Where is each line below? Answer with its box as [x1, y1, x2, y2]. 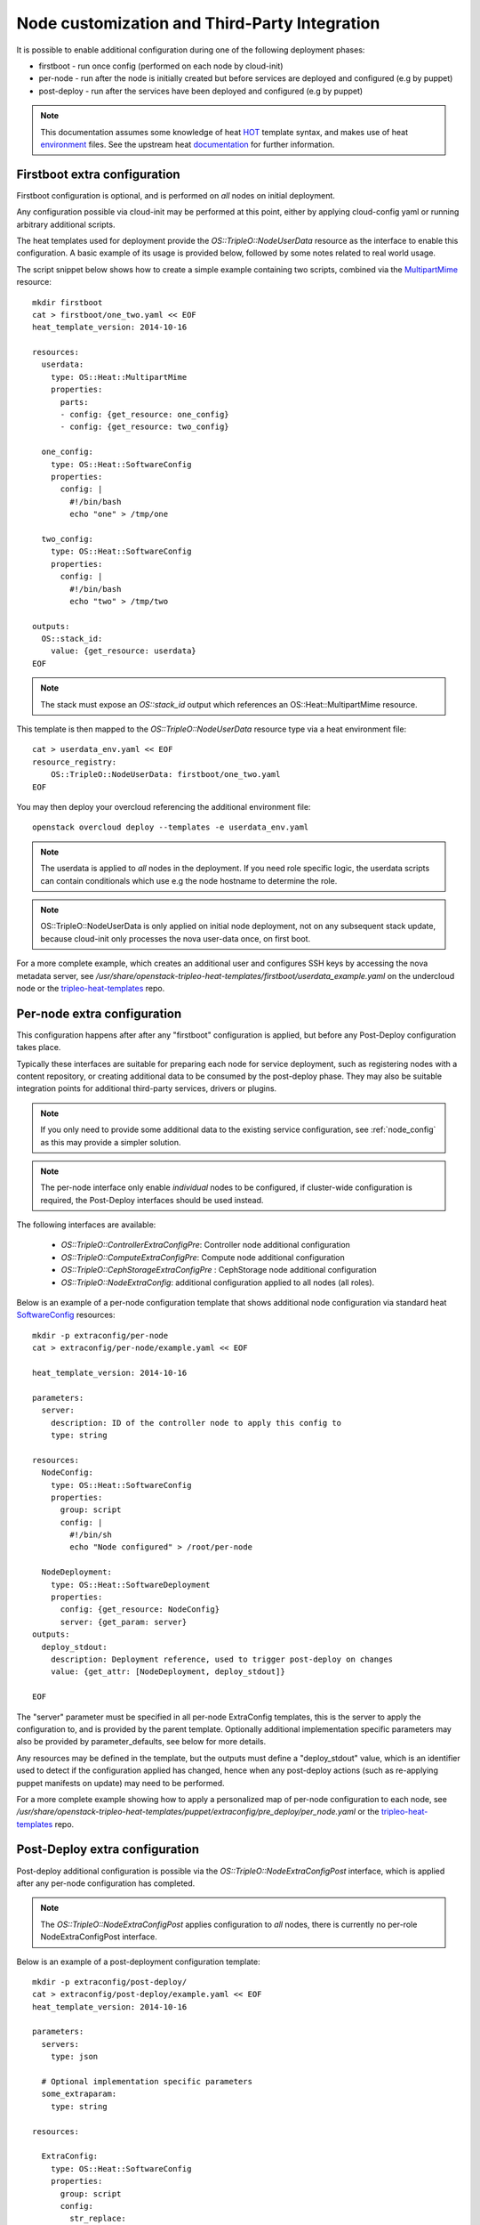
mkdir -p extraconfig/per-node [32, 1331, 169, 1340]
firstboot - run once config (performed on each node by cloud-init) [38, 61, 284, 71]
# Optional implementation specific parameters [41, 2076, 253, 2087]
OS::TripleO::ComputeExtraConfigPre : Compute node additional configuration [60, 1251, 346, 1263]
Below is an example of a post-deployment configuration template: [16, 1956, 261, 1967]
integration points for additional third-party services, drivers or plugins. [16, 1083, 277, 1094]
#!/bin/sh [69, 1530, 113, 1540]
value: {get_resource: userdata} [50, 646, 197, 656]
